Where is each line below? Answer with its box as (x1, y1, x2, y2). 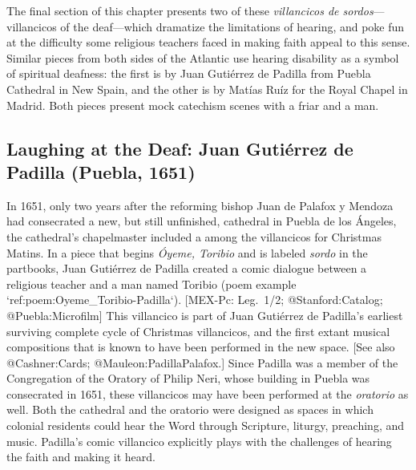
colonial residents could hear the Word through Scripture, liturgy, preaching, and (6, 417, 405, 434)
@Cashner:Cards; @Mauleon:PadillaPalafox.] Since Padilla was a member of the (6, 354, 398, 371)
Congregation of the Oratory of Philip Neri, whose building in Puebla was (6, 370, 370, 387)
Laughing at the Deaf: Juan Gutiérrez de (6, 136, 353, 160)
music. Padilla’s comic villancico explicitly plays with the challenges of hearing (6, 432, 392, 449)
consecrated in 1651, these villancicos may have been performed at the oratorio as (6, 385, 409, 402)
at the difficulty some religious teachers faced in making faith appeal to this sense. (6, 34, 410, 51)
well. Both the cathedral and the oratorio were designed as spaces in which (6, 401, 374, 418)
